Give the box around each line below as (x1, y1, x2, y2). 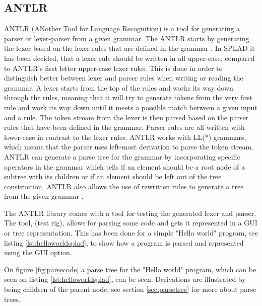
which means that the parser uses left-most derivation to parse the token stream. (4, 141, 253, 152)
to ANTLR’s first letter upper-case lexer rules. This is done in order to (4, 62, 223, 73)
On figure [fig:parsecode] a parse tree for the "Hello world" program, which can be (4, 264, 256, 274)
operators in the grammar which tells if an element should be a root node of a (4, 161, 245, 172)
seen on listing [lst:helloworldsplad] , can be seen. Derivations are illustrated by (4, 274, 246, 284)
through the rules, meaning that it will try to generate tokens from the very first (4, 92, 253, 103)
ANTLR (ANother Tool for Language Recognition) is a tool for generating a (4, 23, 240, 34)
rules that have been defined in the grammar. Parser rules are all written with (4, 122, 245, 132)
